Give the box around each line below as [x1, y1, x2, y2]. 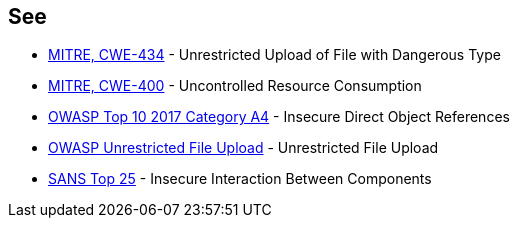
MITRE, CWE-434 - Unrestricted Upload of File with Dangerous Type [48, 46, 501, 64]
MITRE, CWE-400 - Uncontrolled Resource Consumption [48, 77, 422, 95]
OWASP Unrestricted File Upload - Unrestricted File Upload [48, 139, 439, 157]
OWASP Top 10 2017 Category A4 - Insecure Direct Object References [48, 108, 510, 126]
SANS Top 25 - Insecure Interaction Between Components [48, 170, 432, 188]
